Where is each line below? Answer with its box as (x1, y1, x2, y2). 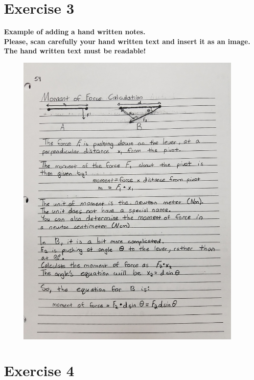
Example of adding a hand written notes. (4, 26, 145, 37)
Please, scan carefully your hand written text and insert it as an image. (4, 36, 251, 46)
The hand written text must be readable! (4, 46, 146, 56)
